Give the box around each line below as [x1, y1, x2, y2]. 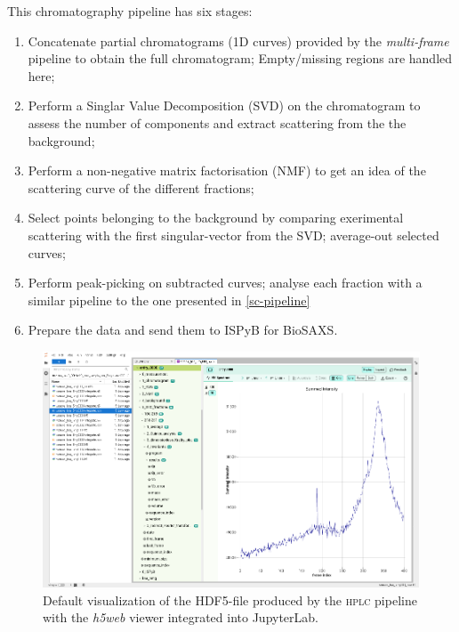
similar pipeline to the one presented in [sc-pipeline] [28, 290, 310, 309]
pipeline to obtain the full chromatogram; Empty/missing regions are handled [28, 49, 453, 68]
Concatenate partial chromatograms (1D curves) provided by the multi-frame [28, 31, 449, 50]
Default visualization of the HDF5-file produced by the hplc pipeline [43, 590, 417, 609]
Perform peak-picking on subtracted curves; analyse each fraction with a [28, 273, 423, 292]
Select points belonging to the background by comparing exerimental [28, 208, 404, 227]
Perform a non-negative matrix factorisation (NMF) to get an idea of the [28, 161, 426, 180]
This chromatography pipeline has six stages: [7, 2, 253, 20]
